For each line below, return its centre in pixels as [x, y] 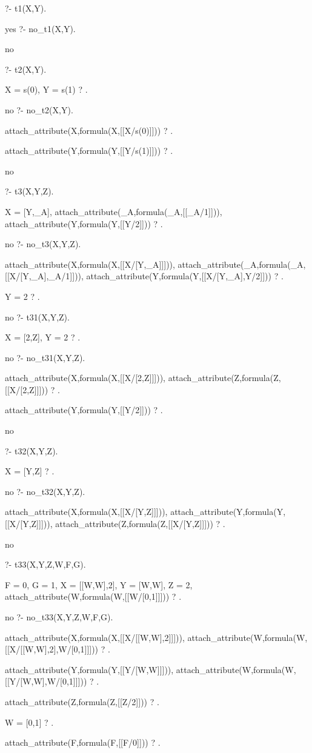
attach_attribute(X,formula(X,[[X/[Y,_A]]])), [90, 264]
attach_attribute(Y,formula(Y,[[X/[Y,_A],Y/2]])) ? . [185, 276]
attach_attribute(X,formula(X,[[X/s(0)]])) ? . [89, 130]
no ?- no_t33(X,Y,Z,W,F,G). [59, 617]
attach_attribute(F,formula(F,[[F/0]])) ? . [83, 742]
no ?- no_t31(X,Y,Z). [45, 357]
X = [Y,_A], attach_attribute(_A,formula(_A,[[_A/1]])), [114, 211]
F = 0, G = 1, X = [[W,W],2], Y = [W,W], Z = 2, [99, 584]
